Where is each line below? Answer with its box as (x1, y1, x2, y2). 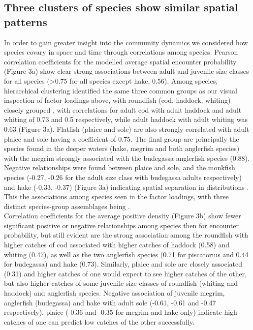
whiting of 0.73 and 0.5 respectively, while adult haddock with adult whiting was (4, 114, 248, 124)
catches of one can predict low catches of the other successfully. (4, 316, 194, 327)
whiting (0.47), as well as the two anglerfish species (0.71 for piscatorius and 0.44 (4, 249, 249, 259)
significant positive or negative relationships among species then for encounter (4, 220, 239, 230)
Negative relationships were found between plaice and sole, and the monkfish (4, 162, 235, 173)
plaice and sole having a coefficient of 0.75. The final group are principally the (4, 133, 239, 144)
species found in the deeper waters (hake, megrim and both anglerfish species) (4, 143, 240, 153)
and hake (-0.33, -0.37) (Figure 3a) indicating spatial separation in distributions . (4, 181, 249, 192)
